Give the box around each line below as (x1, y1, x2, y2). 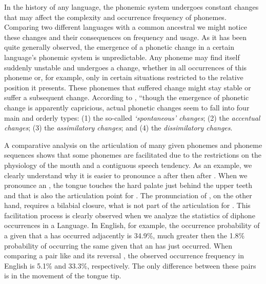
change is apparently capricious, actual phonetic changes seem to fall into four (4, 102, 250, 112)
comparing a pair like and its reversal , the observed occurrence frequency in (4, 250, 244, 261)
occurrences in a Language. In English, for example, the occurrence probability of (4, 220, 260, 231)
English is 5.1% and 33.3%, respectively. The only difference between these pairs (4, 260, 256, 271)
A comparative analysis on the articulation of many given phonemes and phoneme (4, 139, 262, 150)
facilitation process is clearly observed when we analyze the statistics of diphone (4, 210, 255, 220)
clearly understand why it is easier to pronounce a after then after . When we (4, 169, 248, 180)
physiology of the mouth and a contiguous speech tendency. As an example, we (4, 159, 252, 170)
